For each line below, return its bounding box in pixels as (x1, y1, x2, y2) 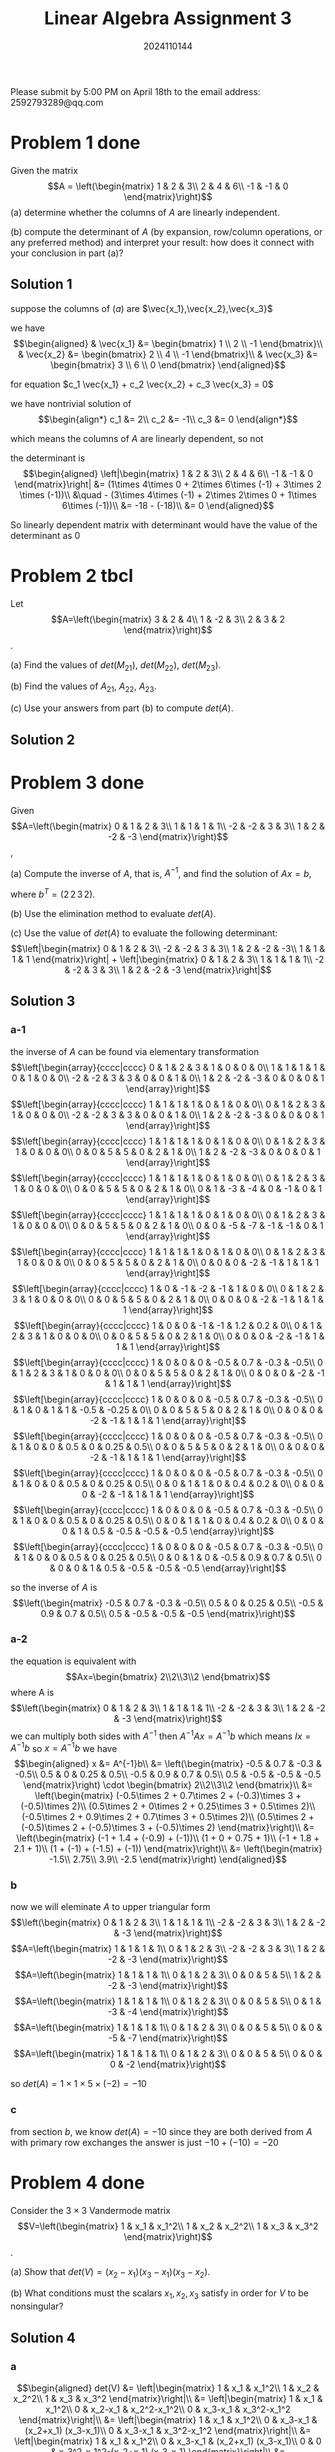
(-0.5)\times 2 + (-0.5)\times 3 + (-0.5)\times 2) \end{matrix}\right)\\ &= (21, 1822, 315, 1834)
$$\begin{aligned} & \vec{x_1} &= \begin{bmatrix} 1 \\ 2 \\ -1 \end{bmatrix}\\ (13, 337, 323, 349)
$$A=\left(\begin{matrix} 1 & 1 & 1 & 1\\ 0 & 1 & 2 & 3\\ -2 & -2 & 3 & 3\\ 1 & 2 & (10, 1943, 326, 1955)
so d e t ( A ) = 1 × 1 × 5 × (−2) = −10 (10, 2078, 147, 2090)
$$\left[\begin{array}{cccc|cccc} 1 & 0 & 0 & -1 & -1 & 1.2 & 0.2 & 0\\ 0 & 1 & (13, 1319, 323, 1331)
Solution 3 (10, 993, 76, 1010)
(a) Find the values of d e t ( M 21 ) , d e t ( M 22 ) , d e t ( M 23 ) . (10, 658, 222, 673)
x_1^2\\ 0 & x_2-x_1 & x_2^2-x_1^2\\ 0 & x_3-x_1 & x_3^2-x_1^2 (44, 2403, 292, 2415)
